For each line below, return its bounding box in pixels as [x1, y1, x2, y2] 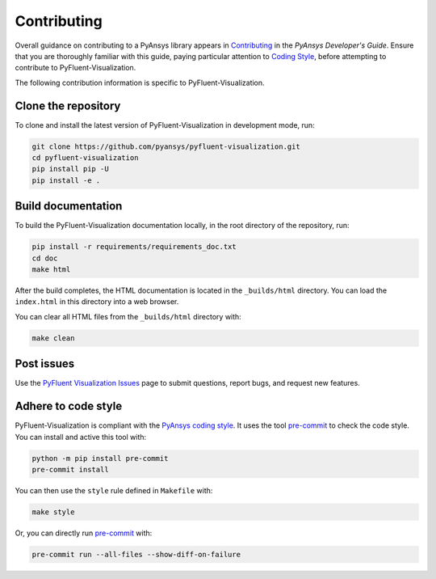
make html [31, 265, 71, 274]
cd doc [31, 253, 58, 263]
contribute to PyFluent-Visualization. [15, 63, 136, 73]
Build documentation [15, 199, 123, 213]
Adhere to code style [15, 399, 123, 413]
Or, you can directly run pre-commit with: [15, 528, 153, 538]
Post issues [15, 357, 75, 371]
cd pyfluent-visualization [31, 154, 139, 162]
